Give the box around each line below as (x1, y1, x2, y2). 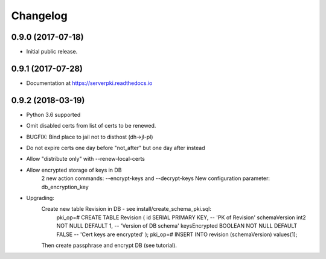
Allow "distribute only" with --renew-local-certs (26, 155, 145, 163)
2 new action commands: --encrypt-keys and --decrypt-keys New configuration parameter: (41, 175, 270, 182)
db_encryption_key (41, 183, 89, 190)
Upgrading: (26, 195, 54, 201)
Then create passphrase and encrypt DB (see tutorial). (41, 242, 177, 249)
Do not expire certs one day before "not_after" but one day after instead (26, 145, 205, 152)
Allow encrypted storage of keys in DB (26, 166, 122, 173)
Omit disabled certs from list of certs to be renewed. (26, 122, 156, 129)
